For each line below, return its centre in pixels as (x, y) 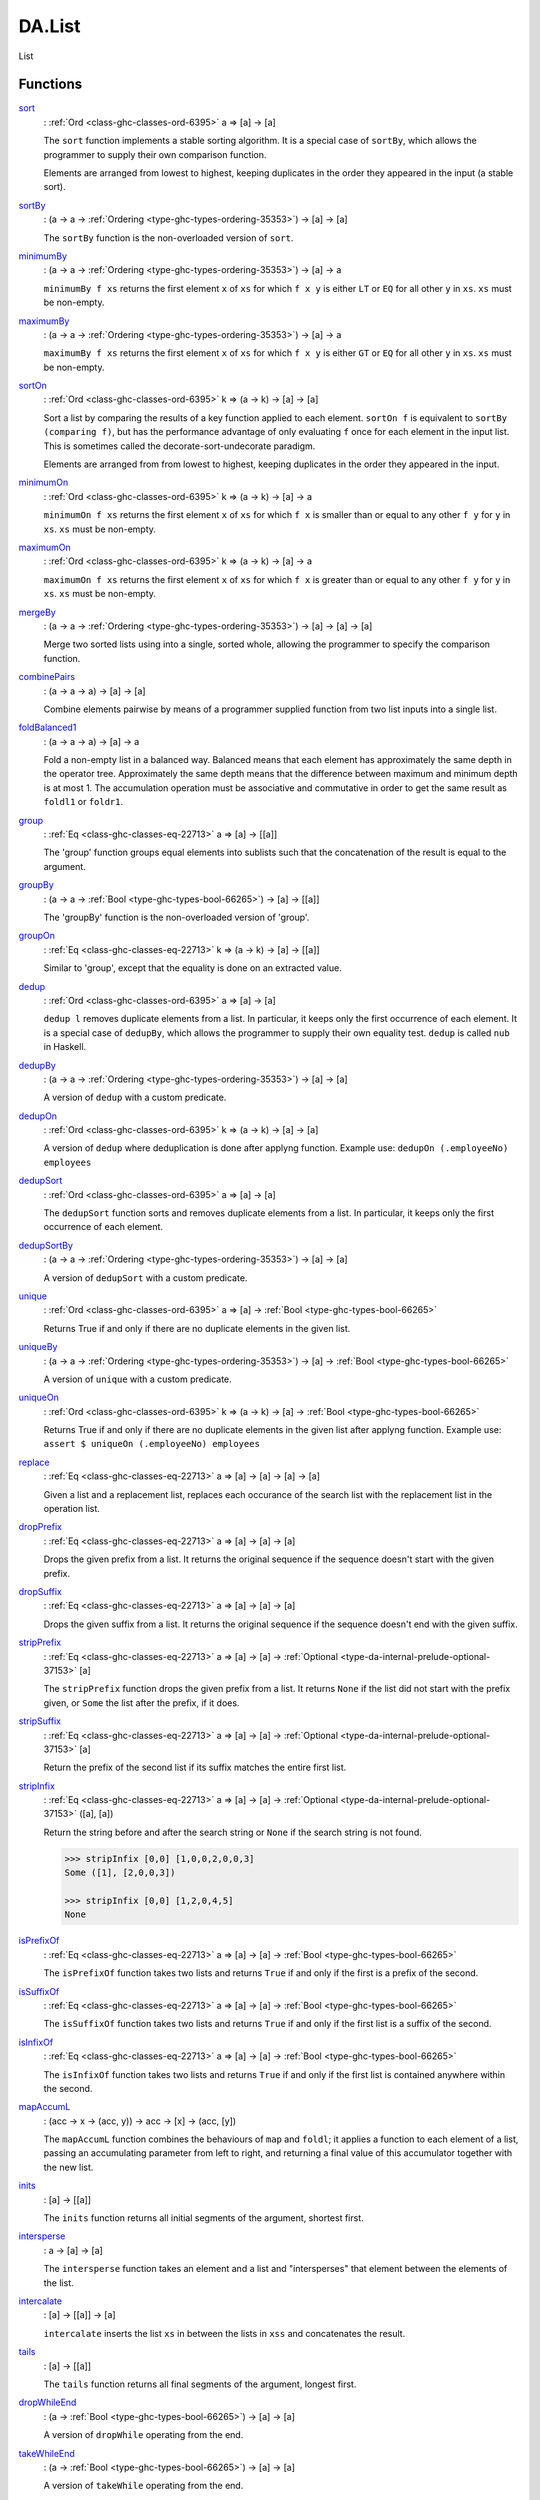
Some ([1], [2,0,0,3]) (120, 1873)
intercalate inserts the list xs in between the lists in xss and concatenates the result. (224, 2333)
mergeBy (37, 612)
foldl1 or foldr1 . (83, 802)
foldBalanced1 (47, 727)
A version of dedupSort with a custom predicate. (145, 1277)
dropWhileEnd (47, 2402)
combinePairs (46, 677)
